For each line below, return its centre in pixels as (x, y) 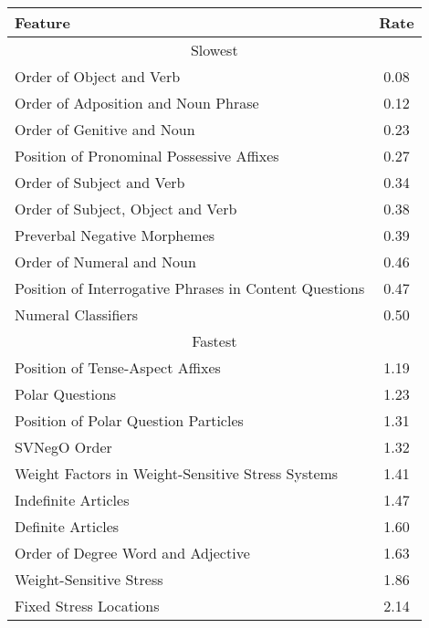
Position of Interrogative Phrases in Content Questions (190, 288)
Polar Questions (66, 394)
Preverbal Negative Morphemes (115, 235)
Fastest (214, 341)
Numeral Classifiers (77, 314)
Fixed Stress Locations (87, 606)
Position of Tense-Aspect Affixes (118, 367)
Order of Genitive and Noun (105, 129)
